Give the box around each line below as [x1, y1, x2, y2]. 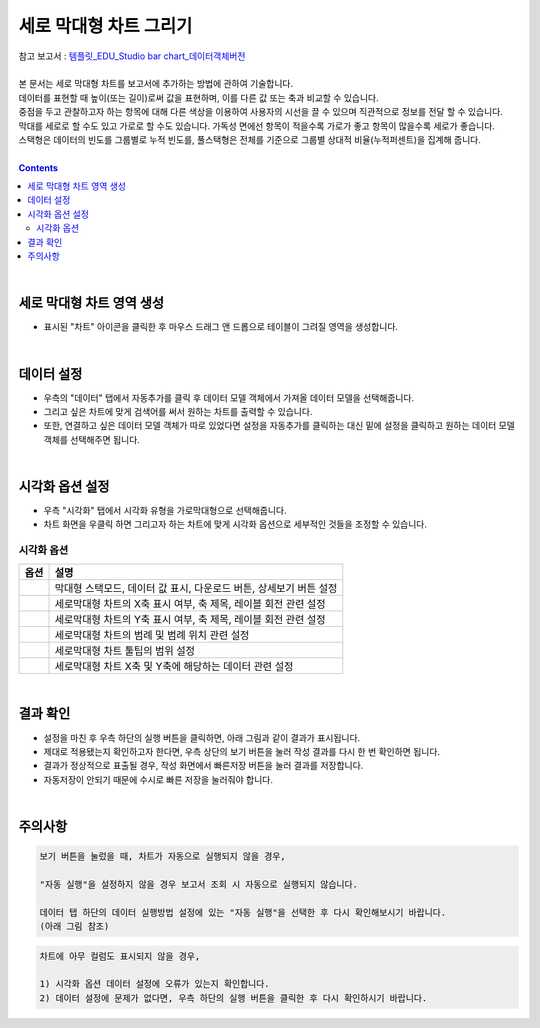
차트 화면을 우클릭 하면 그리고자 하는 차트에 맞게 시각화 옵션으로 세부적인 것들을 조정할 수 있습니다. [43, 518, 427, 530]
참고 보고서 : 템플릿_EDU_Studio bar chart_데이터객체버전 [18, 50, 246, 62]
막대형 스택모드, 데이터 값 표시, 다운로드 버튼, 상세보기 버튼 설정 [54, 581, 338, 595]
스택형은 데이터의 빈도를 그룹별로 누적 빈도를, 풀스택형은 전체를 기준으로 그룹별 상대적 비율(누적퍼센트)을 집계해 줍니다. [18, 133, 482, 145]
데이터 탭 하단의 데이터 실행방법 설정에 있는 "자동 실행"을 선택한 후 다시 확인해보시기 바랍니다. [39, 906, 447, 918]
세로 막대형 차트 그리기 [18, 15, 193, 37]
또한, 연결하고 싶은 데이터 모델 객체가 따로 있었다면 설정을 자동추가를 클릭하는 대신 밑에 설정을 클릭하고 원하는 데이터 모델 [43, 420, 515, 432]
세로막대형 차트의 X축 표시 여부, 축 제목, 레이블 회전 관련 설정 [54, 596, 326, 610]
